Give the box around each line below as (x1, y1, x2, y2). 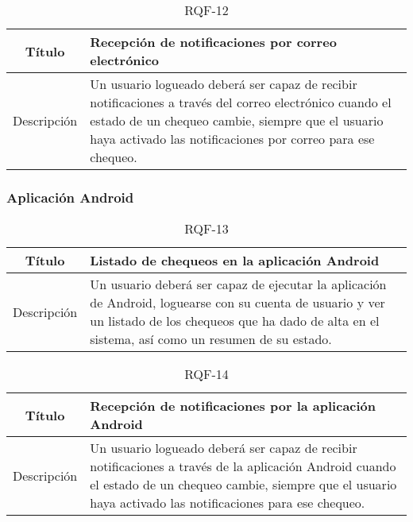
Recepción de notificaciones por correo (90, 33, 337, 51)
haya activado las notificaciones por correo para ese (90, 130, 375, 148)
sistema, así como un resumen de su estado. (90, 330, 332, 349)
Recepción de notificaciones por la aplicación (90, 396, 376, 416)
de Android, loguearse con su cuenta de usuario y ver (90, 293, 385, 312)
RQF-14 (184, 365, 229, 384)
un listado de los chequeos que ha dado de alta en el (90, 311, 380, 331)
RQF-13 (184, 219, 229, 238)
